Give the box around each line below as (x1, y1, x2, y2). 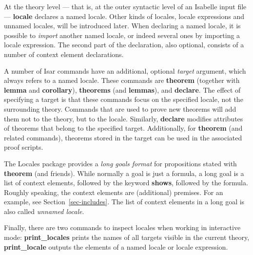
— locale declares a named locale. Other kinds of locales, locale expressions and (4, 11, 245, 21)
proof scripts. (4, 142, 43, 152)
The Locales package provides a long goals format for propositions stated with (4, 158, 237, 168)
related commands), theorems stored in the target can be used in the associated (4, 132, 242, 142)
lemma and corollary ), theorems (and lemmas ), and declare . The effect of (4, 84, 241, 95)
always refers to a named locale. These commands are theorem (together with (4, 75, 240, 85)
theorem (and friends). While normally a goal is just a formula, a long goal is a (4, 168, 244, 178)
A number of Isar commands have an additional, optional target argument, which (4, 65, 246, 76)
